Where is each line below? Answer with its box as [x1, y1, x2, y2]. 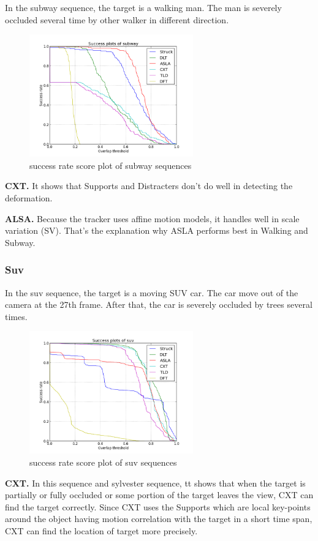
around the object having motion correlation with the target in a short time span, [5, 512, 312, 525]
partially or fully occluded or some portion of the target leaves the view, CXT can [5, 488, 314, 501]
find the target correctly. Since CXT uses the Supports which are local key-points [5, 500, 311, 513]
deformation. [5, 191, 53, 204]
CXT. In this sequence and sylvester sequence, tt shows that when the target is [5, 476, 306, 489]
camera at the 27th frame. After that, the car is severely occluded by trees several [5, 298, 312, 311]
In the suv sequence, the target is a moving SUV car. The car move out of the [5, 286, 298, 299]
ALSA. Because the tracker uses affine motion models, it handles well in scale [5, 212, 300, 225]
